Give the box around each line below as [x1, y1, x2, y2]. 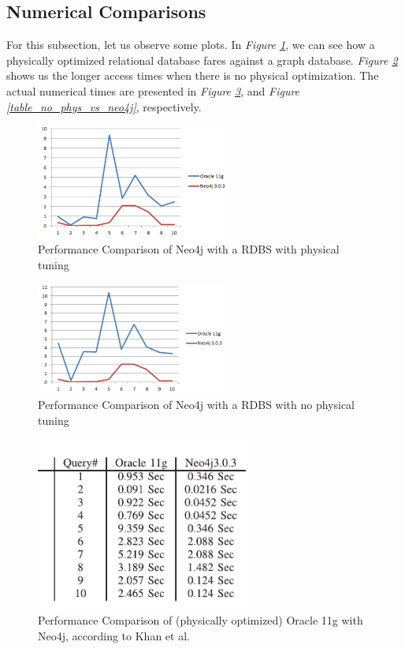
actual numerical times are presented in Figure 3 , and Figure [6, 82, 300, 99]
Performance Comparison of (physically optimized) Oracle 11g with [38, 611, 363, 628]
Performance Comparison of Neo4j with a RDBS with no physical [38, 396, 355, 412]
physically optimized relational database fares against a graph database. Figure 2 [6, 51, 398, 68]
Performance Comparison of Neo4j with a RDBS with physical [38, 241, 340, 257]
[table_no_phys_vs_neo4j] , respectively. [6, 98, 202, 114]
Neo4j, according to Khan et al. [38, 627, 190, 643]
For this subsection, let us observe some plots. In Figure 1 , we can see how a [6, 36, 375, 53]
